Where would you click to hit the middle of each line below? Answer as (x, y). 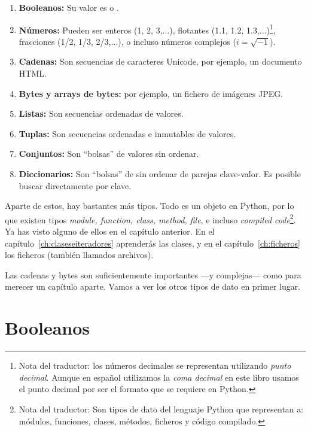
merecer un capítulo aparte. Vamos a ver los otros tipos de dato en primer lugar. (153, 286)
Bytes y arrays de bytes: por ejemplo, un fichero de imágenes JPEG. (151, 93)
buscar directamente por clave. (75, 185)
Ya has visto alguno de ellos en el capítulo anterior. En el (110, 231)
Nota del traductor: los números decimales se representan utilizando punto (155, 365)
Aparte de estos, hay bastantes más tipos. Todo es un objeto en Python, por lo (150, 206)
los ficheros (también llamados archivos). (79, 255)
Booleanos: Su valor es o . (69, 7)
